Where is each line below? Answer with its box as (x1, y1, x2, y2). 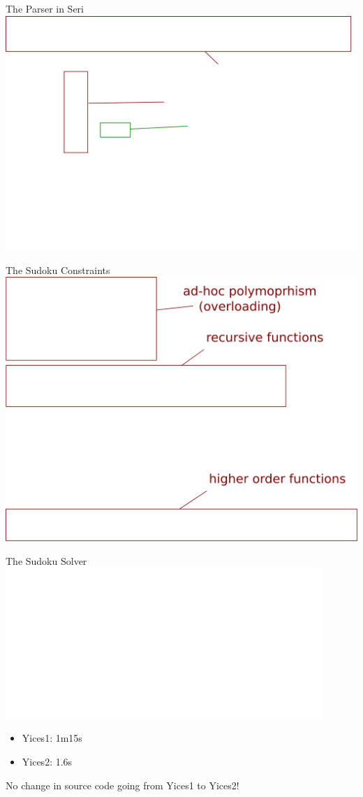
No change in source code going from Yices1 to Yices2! (6, 777, 239, 792)
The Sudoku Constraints (6, 262, 110, 277)
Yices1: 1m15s (22, 731, 82, 745)
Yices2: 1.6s (22, 754, 73, 768)
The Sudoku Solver (6, 554, 87, 568)
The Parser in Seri (6, 1, 84, 15)
